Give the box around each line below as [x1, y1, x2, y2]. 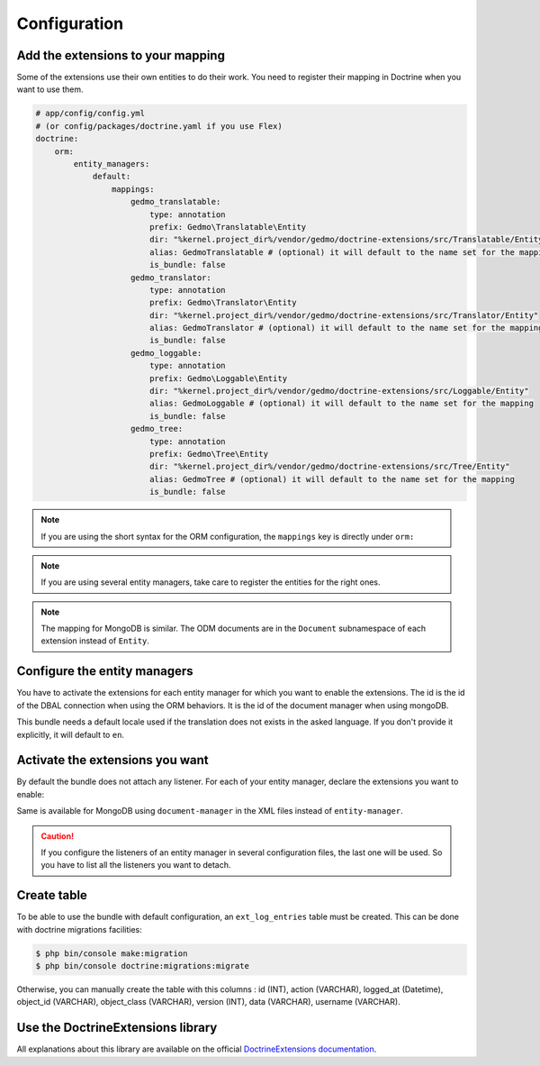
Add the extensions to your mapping [16, 48, 225, 63]
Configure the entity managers [16, 663, 193, 679]
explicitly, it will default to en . [16, 729, 125, 740]
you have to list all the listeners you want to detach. [40, 860, 231, 870]
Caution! [40, 830, 75, 842]
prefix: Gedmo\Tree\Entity [148, 449, 269, 459]
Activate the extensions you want [16, 752, 209, 768]
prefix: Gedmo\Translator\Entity [148, 297, 297, 308]
